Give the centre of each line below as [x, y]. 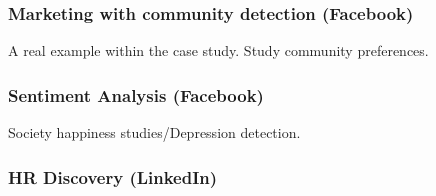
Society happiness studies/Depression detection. [154, 132]
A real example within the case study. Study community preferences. [218, 50]
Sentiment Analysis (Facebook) [136, 94]
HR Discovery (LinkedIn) [113, 176]
